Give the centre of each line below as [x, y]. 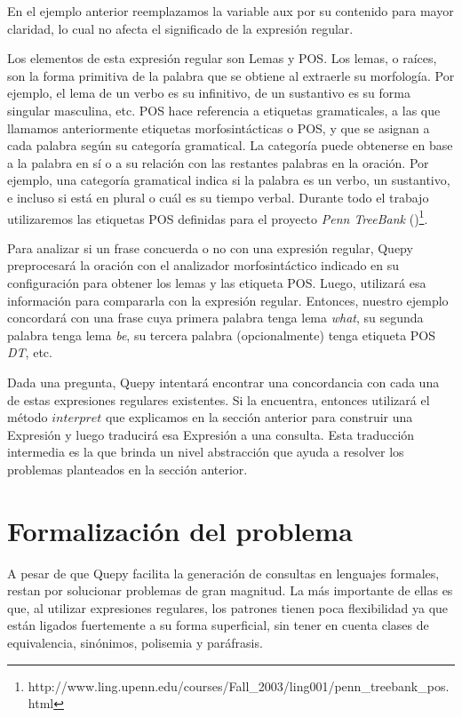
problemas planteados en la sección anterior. [127, 469]
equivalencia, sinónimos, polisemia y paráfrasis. [135, 642]
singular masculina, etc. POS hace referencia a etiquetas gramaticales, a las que [224, 110]
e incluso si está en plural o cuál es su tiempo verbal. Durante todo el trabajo [218, 197]
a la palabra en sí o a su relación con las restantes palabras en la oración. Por [218, 162]
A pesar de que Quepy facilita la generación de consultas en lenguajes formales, [223, 573]
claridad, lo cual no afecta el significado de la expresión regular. [180, 28]
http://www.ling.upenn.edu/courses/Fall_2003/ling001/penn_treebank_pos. [239, 685]
